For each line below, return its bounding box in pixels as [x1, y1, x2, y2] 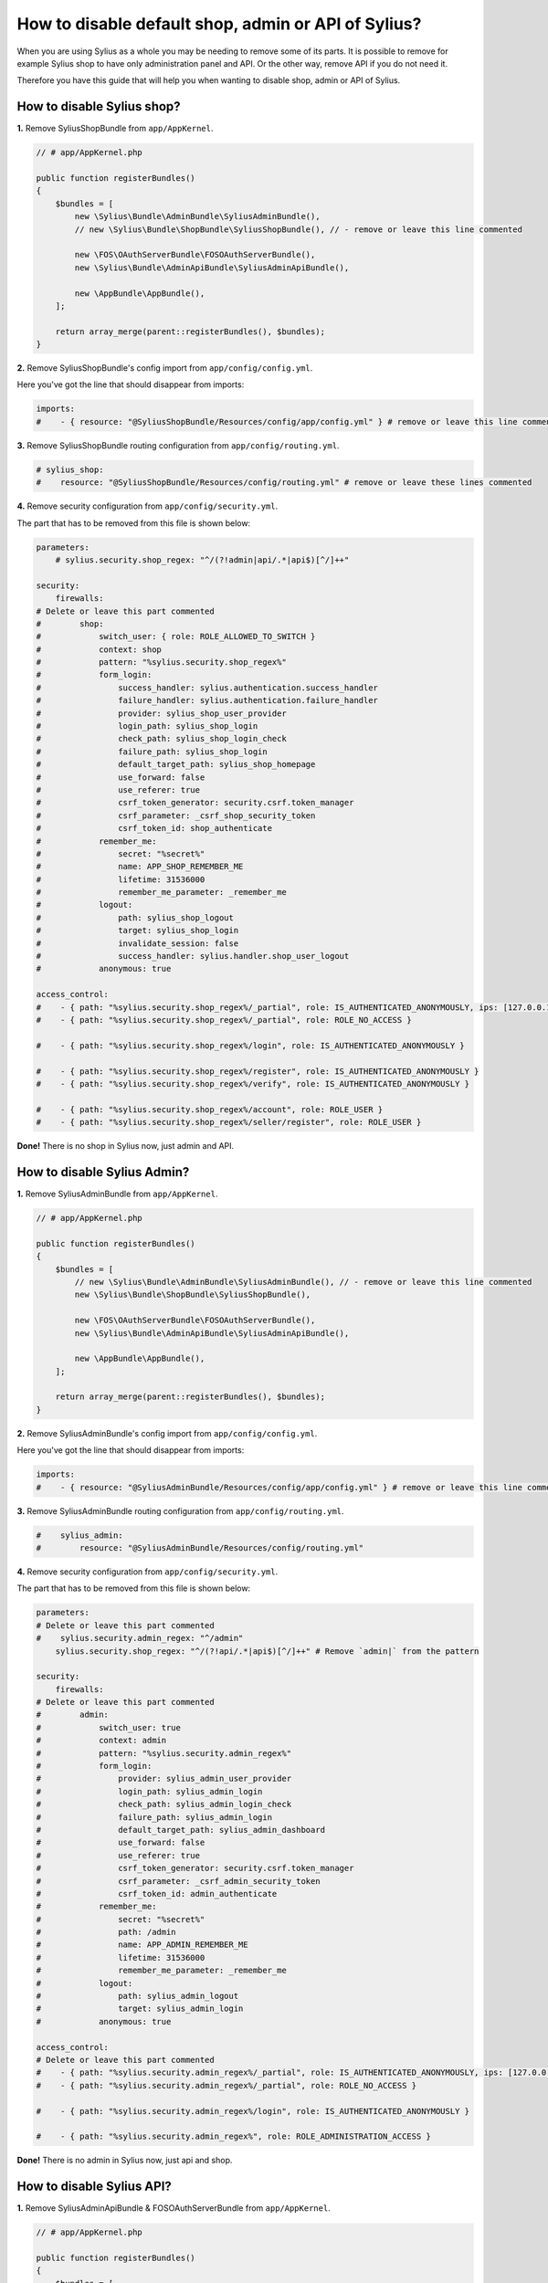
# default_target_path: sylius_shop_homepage [36, 759, 316, 770]
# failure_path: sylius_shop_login [36, 746, 269, 757]
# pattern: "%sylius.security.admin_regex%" [36, 1748, 292, 1758]
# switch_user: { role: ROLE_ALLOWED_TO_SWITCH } [36, 631, 316, 642]
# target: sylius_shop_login [36, 925, 239, 936]
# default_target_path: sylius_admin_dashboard [36, 1825, 326, 1835]
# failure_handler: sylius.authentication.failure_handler [36, 695, 379, 706]
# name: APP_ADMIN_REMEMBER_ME [36, 1940, 248, 1950]
